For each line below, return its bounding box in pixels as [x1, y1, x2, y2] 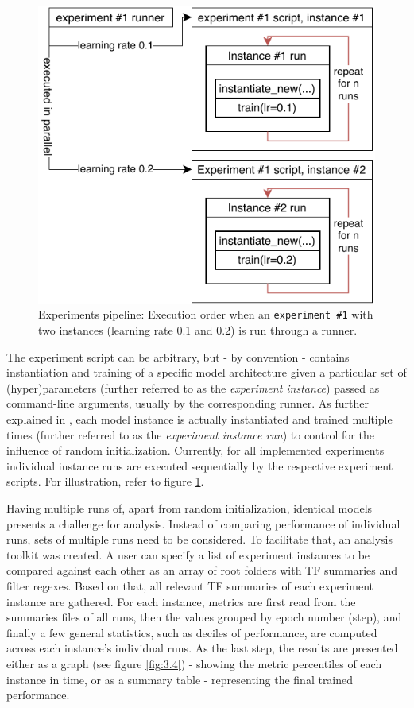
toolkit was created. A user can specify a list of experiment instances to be [6, 546, 370, 563]
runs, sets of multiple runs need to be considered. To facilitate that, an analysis [6, 531, 393, 547]
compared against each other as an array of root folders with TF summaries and [6, 562, 397, 578]
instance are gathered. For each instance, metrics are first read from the [6, 593, 356, 609]
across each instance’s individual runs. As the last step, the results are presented [6, 640, 398, 656]
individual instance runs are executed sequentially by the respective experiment [6, 457, 393, 474]
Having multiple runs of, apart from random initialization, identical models [6, 499, 373, 516]
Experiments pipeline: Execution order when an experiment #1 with [38, 306, 373, 323]
